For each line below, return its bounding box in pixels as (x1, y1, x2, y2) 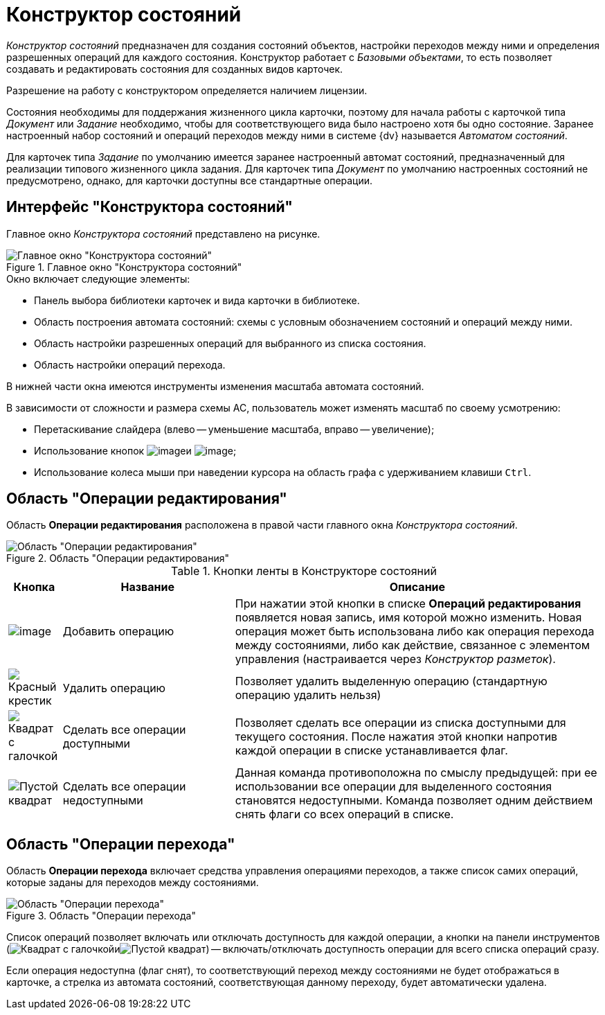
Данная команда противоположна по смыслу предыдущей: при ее (235, 766, 597, 780)
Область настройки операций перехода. (34, 358, 226, 371)
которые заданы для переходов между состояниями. (6, 876, 259, 889)
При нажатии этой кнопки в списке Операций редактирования (235, 597, 581, 611)
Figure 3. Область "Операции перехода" (6, 910, 196, 922)
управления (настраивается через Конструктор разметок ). (235, 652, 556, 667)
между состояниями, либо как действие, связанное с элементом (235, 638, 590, 653)
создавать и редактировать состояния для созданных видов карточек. (6, 62, 343, 75)
